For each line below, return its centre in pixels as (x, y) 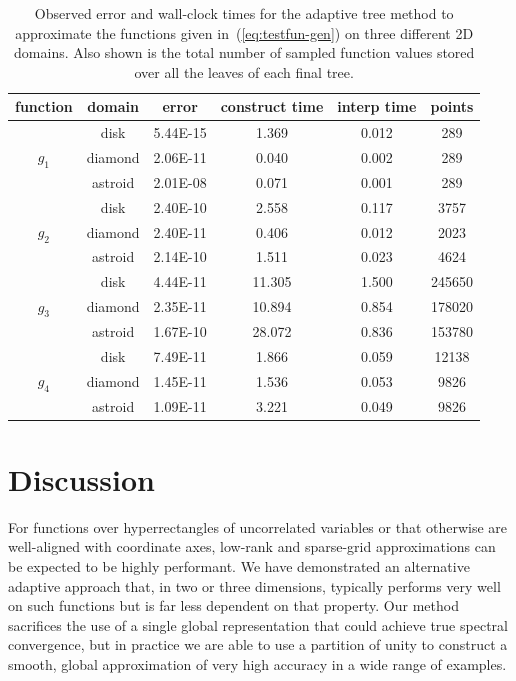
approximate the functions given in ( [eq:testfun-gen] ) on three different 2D (244, 32)
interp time (377, 106)
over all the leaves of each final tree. (244, 71)
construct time (272, 106)
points (452, 106)
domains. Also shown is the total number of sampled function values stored (244, 52)
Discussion (81, 478)
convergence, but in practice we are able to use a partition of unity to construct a (258, 644)
